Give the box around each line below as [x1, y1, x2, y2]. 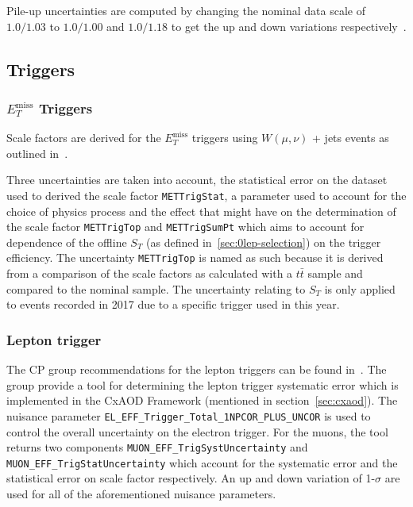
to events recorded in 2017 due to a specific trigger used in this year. [6, 296, 340, 313]
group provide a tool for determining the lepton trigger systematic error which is [6, 376, 399, 393]
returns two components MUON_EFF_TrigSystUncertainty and [6, 439, 308, 455]
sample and [307, 265, 363, 282]
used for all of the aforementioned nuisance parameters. [6, 486, 276, 502]
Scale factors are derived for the [6, 129, 161, 146]
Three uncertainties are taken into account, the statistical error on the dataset [6, 171, 388, 188]
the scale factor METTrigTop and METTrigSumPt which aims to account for [6, 218, 365, 235]
